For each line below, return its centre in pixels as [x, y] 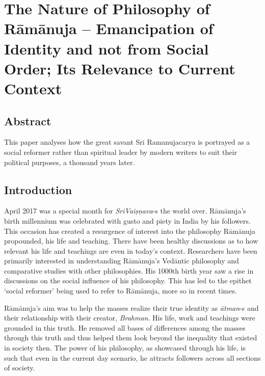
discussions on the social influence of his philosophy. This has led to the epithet [128, 280]
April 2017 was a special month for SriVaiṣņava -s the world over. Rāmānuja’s [125, 211]
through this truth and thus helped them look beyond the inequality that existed [131, 338]
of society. [20, 368]
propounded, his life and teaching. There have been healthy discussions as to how [131, 241]
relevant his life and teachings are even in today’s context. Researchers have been [131, 250]
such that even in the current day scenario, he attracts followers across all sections [132, 357]
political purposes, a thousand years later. [70, 162]
